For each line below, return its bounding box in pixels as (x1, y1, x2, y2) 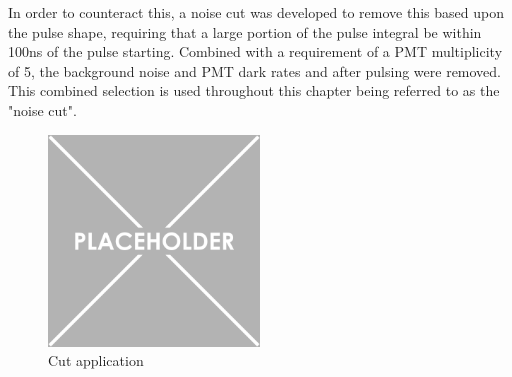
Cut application (48, 350, 144, 371)
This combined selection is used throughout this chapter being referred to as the (8, 80, 500, 101)
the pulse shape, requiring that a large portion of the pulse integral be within (8, 21, 482, 42)
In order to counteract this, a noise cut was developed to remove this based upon (8, 2, 504, 22)
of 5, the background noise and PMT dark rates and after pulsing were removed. (8, 60, 502, 81)
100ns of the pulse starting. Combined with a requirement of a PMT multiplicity (8, 41, 503, 62)
